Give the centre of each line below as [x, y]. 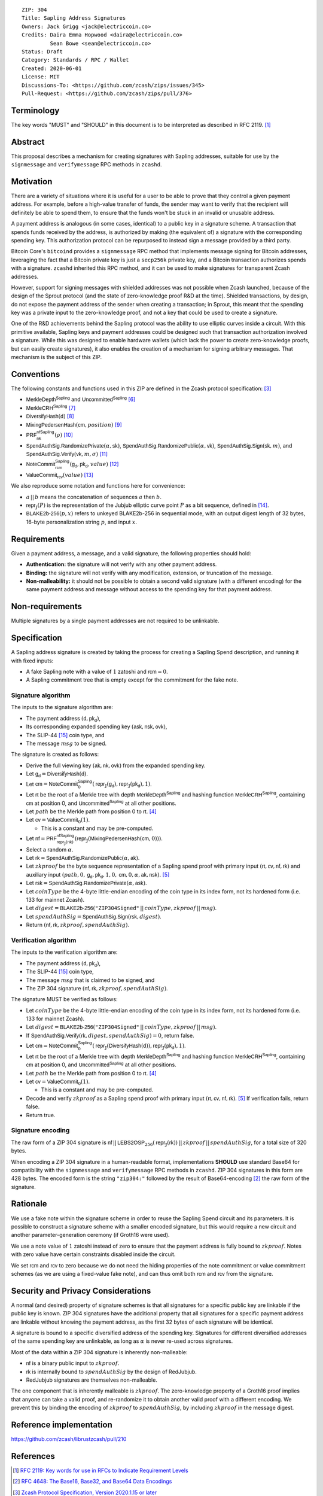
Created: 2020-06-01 [52, 68]
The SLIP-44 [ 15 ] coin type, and [65, 735]
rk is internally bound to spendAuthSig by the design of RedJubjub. [111, 1372]
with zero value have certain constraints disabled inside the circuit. [93, 1254]
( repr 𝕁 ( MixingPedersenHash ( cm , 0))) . [118, 839]
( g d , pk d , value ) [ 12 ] [94, 465]
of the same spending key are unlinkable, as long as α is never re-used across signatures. [122, 1341]
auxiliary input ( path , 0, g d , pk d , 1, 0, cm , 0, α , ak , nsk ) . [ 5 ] [98, 875]
